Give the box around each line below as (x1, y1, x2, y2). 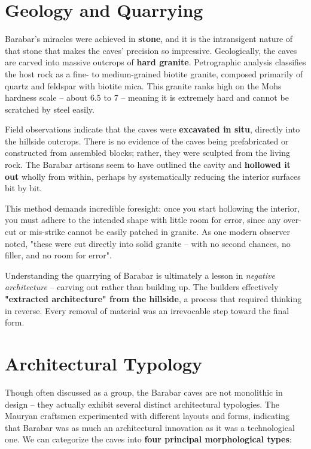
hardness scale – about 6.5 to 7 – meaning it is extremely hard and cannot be (5, 91, 289, 104)
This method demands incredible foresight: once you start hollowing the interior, (5, 201, 300, 214)
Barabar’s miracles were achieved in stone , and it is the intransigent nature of (5, 32, 293, 45)
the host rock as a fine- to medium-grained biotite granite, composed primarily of (5, 67, 303, 80)
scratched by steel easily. (5, 103, 94, 115)
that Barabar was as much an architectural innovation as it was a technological (5, 421, 295, 433)
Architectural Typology (5, 351, 202, 375)
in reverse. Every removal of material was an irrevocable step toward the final (5, 304, 289, 317)
